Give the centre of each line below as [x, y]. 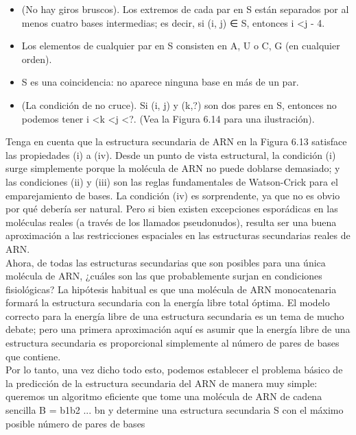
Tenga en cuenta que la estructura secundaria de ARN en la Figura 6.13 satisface [176, 141]
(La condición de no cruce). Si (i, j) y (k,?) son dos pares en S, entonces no [179, 104]
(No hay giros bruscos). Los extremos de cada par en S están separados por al [185, 9]
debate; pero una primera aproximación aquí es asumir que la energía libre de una [178, 329]
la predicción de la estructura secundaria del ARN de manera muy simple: [162, 383]
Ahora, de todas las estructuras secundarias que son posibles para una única [166, 262]
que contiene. [33, 356]
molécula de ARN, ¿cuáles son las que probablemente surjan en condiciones [164, 276]
